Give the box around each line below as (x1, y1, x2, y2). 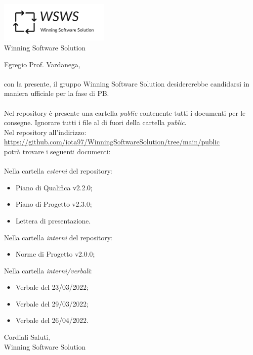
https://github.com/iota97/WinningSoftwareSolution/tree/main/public (4, 136, 220, 147)
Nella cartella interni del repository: (4, 232, 113, 242)
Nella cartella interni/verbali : (4, 265, 92, 275)
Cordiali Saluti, (4, 332, 50, 342)
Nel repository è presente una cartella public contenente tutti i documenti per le (4, 107, 246, 118)
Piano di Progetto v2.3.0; (15, 199, 92, 209)
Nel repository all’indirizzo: (4, 127, 86, 137)
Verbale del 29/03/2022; (15, 298, 88, 309)
